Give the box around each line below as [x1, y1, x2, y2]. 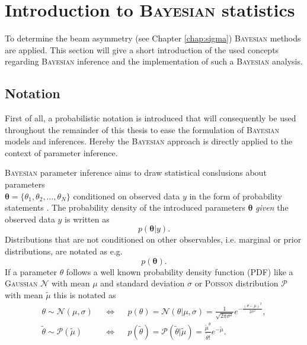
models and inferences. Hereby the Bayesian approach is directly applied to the [5, 135, 293, 147]
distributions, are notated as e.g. [5, 245, 123, 257]
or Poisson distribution [194, 277, 279, 289]
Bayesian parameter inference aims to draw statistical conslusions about [5, 166, 267, 179]
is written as [65, 212, 110, 225]
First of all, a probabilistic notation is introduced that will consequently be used [5, 112, 296, 124]
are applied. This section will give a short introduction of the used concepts [5, 43, 279, 56]
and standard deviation [100, 277, 185, 289]
